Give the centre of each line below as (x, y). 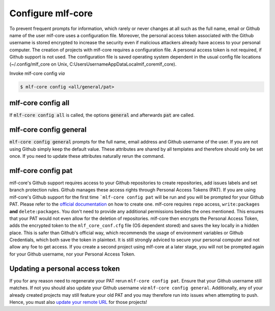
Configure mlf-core (51, 13)
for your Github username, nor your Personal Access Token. (72, 254)
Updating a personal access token (65, 268)
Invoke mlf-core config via (37, 73)
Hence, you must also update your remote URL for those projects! (78, 302)
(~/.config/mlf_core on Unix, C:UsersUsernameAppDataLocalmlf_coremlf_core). (93, 64)
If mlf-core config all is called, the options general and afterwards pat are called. (102, 115)
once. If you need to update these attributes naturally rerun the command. (87, 156)
